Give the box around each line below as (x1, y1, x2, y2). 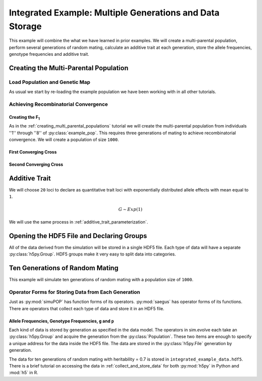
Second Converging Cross (9, 161, 63, 167)
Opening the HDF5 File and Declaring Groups (9, 232, 147, 240)
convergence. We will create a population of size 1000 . (9, 137, 119, 143)
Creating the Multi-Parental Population (9, 63, 129, 72)
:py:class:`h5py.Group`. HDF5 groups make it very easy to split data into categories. (9, 251, 177, 257)
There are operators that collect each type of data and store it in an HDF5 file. (9, 305, 164, 311)
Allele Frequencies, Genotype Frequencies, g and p (9, 318, 114, 324)
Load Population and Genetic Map (9, 79, 91, 85)
